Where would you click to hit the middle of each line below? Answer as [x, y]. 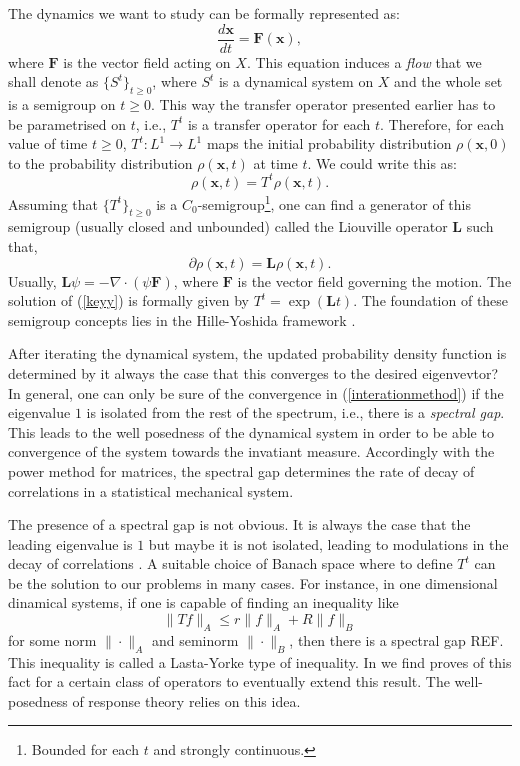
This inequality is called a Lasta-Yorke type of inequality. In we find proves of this [260, 661]
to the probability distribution [100, 162]
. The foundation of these [431, 300]
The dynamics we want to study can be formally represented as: [204, 13]
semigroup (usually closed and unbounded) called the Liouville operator [228, 226]
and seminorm [195, 639]
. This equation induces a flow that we [364, 61]
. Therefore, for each [442, 123]
